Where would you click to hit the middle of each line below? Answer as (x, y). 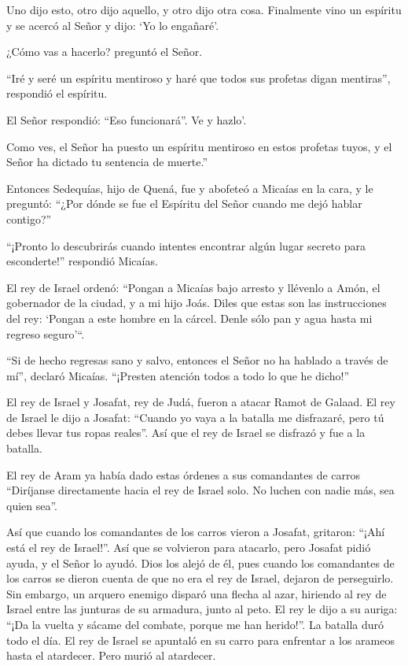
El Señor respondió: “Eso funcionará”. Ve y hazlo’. (127, 119)
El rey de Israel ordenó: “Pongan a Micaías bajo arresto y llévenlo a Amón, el (193, 287)
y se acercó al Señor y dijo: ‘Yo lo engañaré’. (113, 25)
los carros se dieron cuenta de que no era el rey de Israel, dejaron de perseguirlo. (200, 578)
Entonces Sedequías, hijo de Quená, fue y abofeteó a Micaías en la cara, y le (190, 188)
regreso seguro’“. (46, 333)
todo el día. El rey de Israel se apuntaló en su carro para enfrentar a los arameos (200, 640)
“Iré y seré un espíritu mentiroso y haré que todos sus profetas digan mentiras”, (198, 78)
